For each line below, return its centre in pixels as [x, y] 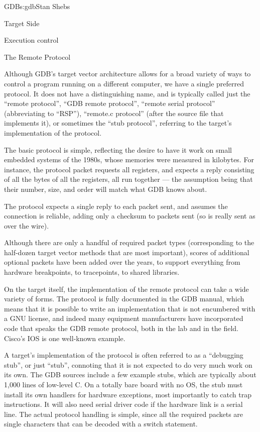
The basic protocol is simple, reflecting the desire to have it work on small [118, 149]
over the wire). [27, 225]
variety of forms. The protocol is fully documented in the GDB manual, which [124, 299]
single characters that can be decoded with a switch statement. [101, 424]
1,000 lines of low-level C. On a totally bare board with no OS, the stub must [123, 384]
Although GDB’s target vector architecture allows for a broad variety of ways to [127, 74]
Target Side [22, 23]
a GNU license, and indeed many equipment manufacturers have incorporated [124, 318]
